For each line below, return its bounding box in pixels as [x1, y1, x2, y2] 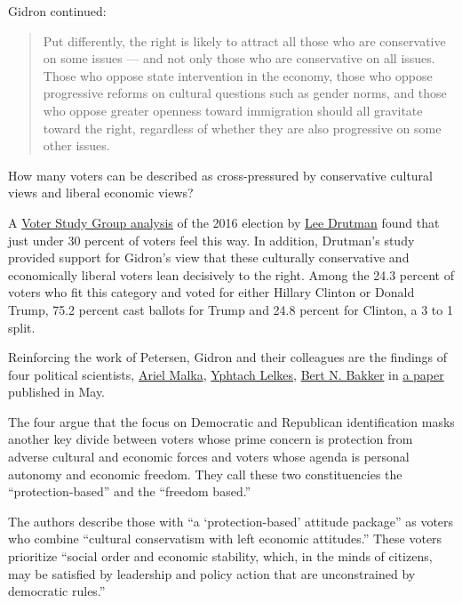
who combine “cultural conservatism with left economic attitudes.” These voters [8, 529, 442, 548]
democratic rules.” [8, 582, 106, 600]
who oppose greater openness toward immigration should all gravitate [43, 100, 423, 119]
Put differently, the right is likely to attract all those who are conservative [43, 31, 446, 50]
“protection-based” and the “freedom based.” [8, 482, 251, 501]
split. [8, 318, 36, 336]
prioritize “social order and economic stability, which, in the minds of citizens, [8, 547, 433, 566]
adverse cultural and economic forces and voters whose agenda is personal [8, 447, 410, 466]
